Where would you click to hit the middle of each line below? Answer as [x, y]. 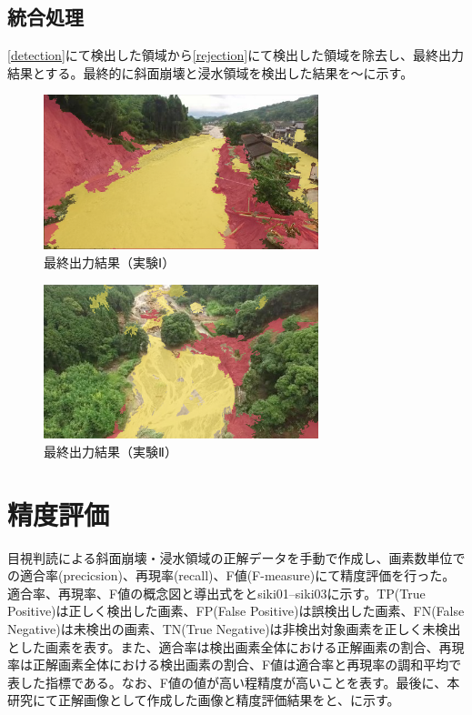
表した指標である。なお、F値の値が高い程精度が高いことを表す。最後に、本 [234, 682]
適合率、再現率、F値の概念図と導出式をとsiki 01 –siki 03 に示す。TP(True [216, 593]
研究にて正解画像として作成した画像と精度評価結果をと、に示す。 [204, 700]
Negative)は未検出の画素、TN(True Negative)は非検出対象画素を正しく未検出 [234, 628]
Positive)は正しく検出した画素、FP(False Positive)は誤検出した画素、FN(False [236, 611]
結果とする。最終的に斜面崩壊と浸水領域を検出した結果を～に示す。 [211, 72]
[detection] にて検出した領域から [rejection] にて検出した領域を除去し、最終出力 [236, 55]
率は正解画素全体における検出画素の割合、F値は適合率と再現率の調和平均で [235, 665]
